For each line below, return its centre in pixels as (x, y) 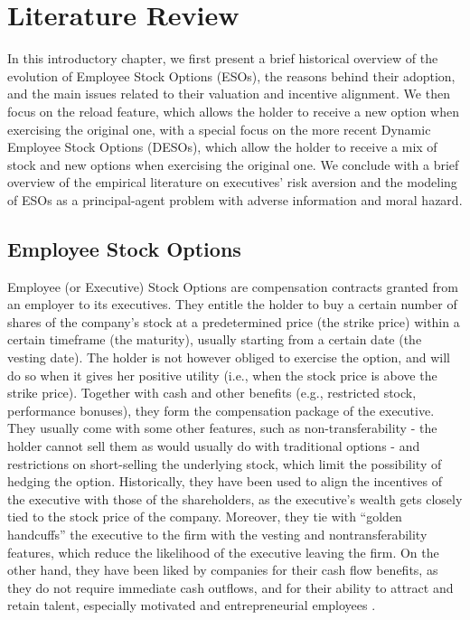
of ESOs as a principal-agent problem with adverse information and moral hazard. (235, 199)
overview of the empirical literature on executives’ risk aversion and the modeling (232, 182)
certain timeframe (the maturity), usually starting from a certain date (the (215, 339)
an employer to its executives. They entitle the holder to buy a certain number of (232, 304)
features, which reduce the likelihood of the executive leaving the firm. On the (223, 552)
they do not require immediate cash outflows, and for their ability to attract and (230, 587)
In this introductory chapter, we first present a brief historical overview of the (223, 58)
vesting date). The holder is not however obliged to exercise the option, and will (229, 357)
